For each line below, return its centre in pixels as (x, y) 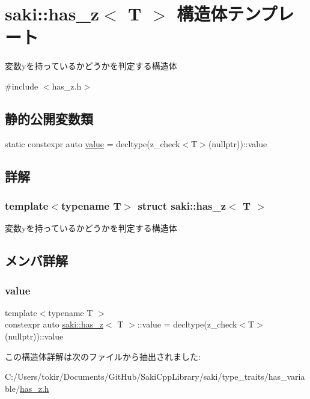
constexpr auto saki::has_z (54, 324)
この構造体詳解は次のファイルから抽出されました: (103, 356)
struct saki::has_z (182, 206)
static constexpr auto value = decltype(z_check (93, 143)
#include (22, 86)
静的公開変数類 (49, 118)
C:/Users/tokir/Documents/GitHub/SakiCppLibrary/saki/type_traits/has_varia (155, 376)
